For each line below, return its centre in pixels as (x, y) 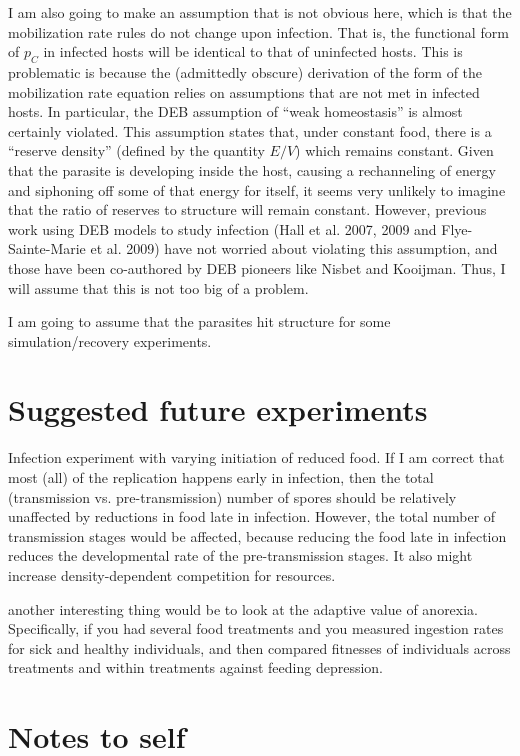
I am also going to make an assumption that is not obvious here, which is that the (260, 12)
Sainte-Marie (47, 248)
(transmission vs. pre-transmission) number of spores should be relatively (232, 496)
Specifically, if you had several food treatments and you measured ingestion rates (256, 628)
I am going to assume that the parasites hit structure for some (199, 321)
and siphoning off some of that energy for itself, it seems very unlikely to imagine (257, 189)
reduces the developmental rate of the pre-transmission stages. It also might (240, 555)
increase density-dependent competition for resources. (172, 574)
